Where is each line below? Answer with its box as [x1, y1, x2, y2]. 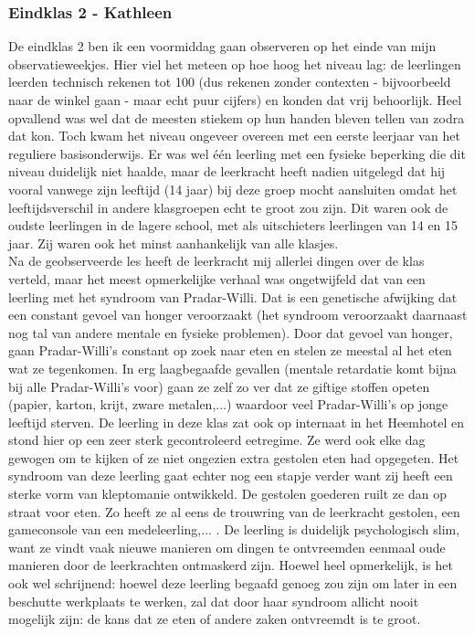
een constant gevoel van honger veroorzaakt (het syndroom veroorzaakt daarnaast [8, 305, 468, 324]
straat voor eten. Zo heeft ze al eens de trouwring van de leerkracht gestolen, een [8, 502, 460, 521]
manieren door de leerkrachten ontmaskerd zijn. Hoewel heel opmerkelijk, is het [8, 555, 453, 575]
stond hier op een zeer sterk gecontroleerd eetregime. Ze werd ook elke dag [8, 430, 426, 449]
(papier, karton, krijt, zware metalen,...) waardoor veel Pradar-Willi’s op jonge [8, 395, 448, 414]
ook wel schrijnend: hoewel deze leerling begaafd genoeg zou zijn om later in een [8, 574, 458, 593]
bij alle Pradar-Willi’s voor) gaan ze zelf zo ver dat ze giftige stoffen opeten [8, 376, 430, 396]
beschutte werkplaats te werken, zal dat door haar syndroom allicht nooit [8, 591, 419, 610]
